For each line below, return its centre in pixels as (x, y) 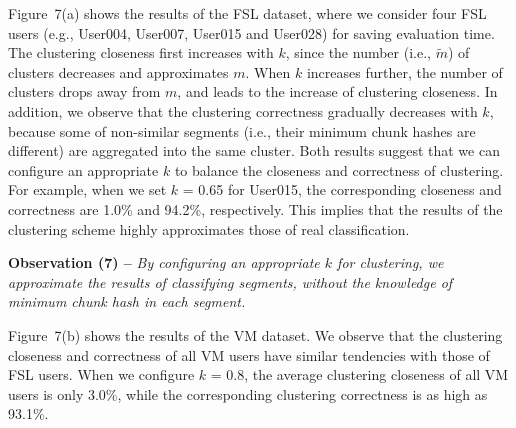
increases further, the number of (404, 71)
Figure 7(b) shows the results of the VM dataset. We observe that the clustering (255, 334)
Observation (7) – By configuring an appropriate (164, 262)
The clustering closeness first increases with (141, 52)
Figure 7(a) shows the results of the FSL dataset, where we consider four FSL (247, 13)
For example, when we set (87, 189)
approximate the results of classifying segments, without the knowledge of (230, 281)
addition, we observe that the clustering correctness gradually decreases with (243, 110)
